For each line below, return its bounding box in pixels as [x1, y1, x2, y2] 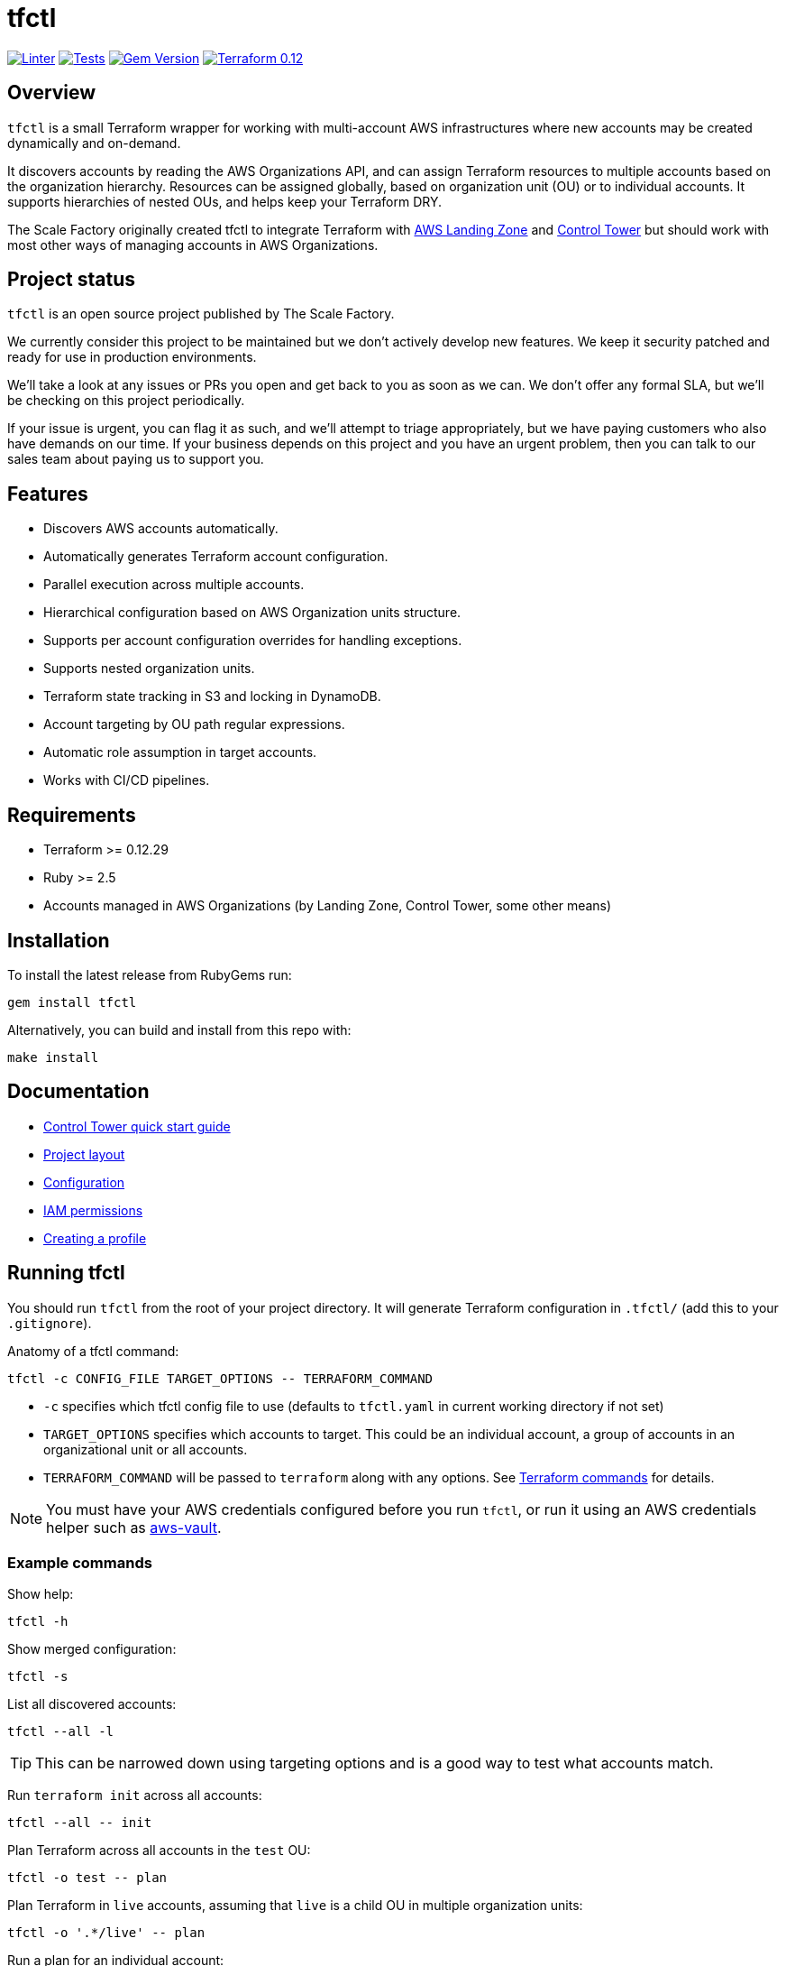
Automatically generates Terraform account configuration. [43, 549, 388, 565]
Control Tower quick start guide [43, 1118, 231, 1134]
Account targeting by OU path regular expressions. [43, 716, 345, 733]
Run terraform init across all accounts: [7, 1787, 262, 1804]
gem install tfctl [7, 994, 137, 1010]
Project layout [43, 1146, 125, 1162]
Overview [7, 81, 96, 105]
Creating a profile [43, 1230, 147, 1246]
